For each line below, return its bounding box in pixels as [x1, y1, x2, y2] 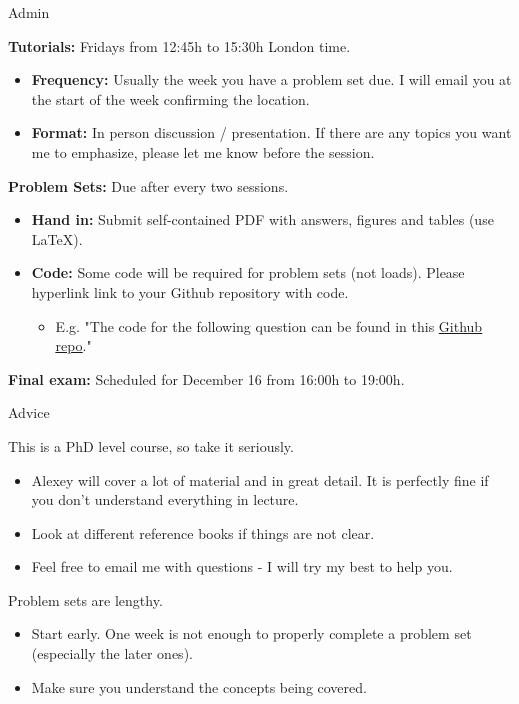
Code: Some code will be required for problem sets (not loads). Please [31, 262, 465, 283]
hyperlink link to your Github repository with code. [31, 281, 349, 302]
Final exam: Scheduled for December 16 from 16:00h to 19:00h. [8, 368, 405, 389]
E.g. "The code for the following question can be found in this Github [55, 315, 483, 336]
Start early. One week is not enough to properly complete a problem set [31, 623, 472, 644]
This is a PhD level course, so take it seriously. [8, 435, 294, 456]
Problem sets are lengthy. [8, 589, 163, 610]
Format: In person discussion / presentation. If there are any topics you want [31, 122, 512, 143]
